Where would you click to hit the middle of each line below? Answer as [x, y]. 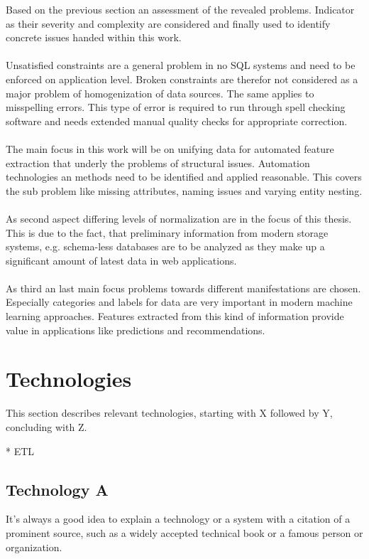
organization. [34, 547]
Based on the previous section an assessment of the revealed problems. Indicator [180, 9]
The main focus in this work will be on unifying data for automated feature [170, 148]
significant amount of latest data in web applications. [121, 260]
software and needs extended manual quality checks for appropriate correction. [177, 121]
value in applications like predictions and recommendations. [136, 330]
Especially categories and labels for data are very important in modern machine [179, 302]
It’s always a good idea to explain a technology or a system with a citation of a [178, 519]
